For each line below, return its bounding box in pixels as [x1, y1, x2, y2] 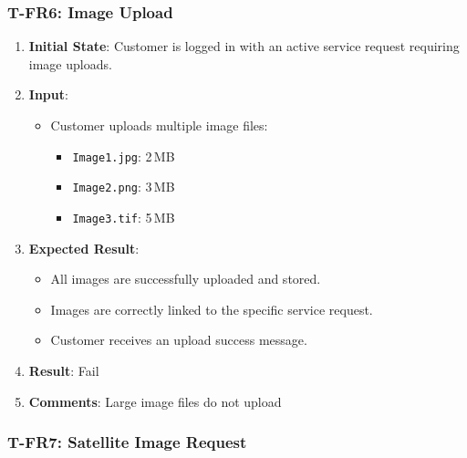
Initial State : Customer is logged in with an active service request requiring [28, 36, 460, 56]
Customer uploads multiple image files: [50, 116, 268, 134]
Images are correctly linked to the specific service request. [50, 299, 373, 318]
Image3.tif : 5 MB [72, 207, 175, 226]
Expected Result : [28, 238, 140, 257]
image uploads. [28, 54, 112, 73]
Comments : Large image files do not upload [28, 391, 282, 411]
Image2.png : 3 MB [72, 177, 175, 196]
